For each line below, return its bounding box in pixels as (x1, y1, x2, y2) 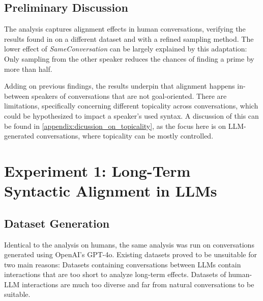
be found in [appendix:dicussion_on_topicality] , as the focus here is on (4, 120, 226, 131)
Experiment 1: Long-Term (4, 160, 191, 181)
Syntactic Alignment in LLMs (4, 180, 217, 201)
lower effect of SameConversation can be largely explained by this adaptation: (4, 43, 247, 54)
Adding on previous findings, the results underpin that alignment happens (4, 80, 235, 91)
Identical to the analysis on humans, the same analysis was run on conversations (4, 239, 254, 250)
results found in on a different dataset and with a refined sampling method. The (4, 33, 254, 44)
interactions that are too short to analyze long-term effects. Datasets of (4, 269, 226, 280)
